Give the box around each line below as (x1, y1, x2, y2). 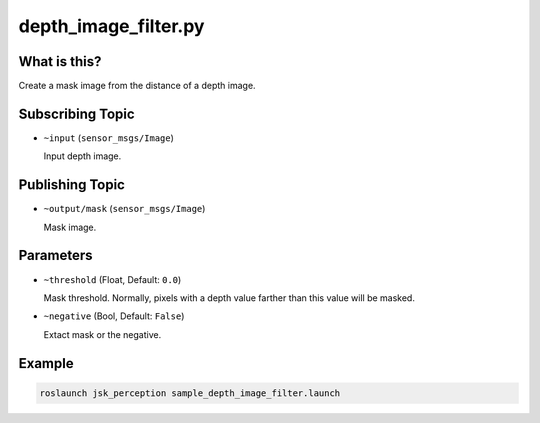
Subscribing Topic (18, 105, 135, 122)
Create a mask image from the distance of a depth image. (18, 80, 256, 92)
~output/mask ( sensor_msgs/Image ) (43, 203, 206, 215)
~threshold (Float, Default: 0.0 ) (43, 273, 182, 285)
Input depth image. (43, 150, 122, 162)
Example (18, 355, 74, 372)
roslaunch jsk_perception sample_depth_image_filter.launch (39, 387, 341, 399)
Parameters (18, 247, 93, 264)
